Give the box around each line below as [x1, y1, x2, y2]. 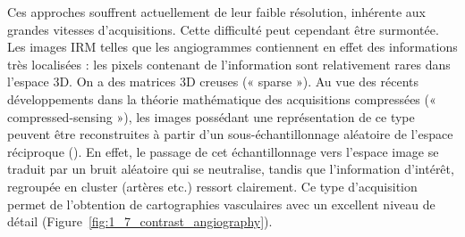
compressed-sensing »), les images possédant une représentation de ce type [7, 107, 415, 126]
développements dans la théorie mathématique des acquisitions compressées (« [7, 89, 436, 108]
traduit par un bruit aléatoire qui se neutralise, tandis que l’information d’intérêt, [7, 159, 454, 178]
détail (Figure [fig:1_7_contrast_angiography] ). [7, 212, 273, 231]
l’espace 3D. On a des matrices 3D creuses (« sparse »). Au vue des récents [7, 72, 419, 91]
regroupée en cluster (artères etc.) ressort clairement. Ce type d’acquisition [7, 176, 418, 195]
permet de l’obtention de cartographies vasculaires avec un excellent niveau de [7, 194, 435, 213]
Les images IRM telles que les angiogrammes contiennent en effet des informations [7, 37, 458, 56]
